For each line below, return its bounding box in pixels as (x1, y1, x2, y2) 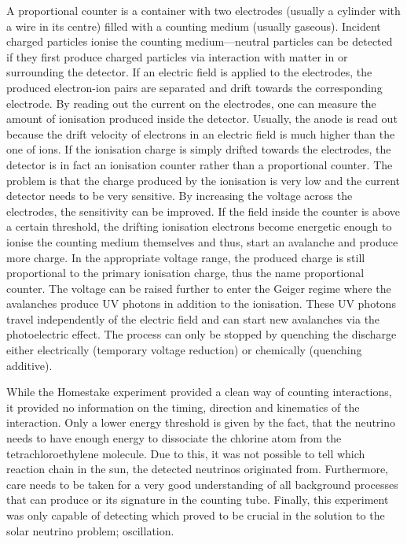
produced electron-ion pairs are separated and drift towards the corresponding (6, 79, 383, 95)
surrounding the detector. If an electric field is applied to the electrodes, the (6, 64, 372, 80)
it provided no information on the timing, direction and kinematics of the (6, 398, 360, 415)
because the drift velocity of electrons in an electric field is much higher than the (6, 125, 395, 142)
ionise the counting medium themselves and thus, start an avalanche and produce (6, 233, 398, 250)
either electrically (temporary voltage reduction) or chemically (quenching (6, 342, 362, 358)
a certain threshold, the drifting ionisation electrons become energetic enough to (6, 218, 392, 235)
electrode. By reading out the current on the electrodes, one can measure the (6, 94, 376, 111)
